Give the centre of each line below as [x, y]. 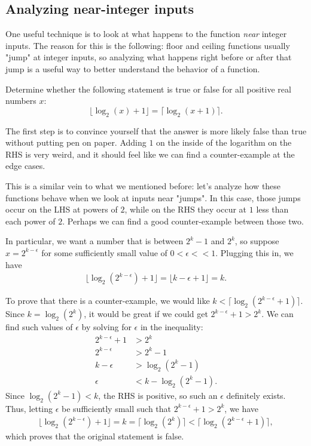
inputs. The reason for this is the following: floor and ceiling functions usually [148, 45]
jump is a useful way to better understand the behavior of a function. [133, 68]
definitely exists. [256, 395]
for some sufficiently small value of [104, 252]
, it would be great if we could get [146, 314]
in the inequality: [172, 327]
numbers [21, 101]
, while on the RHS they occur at [186, 209]
